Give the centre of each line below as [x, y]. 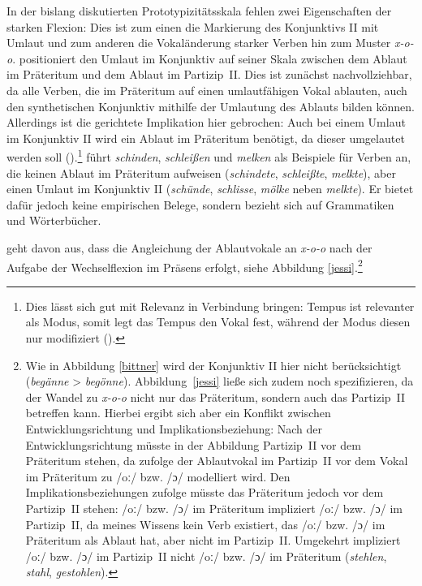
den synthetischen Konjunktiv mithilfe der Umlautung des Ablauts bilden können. [211, 106]
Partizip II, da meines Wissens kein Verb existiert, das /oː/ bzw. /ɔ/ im [205, 524]
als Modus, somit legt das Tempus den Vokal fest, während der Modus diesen [218, 322]
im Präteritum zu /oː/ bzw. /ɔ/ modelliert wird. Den [158, 476]
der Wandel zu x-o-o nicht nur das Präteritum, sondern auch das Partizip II [215, 396]
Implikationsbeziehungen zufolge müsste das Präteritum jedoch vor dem [205, 492]
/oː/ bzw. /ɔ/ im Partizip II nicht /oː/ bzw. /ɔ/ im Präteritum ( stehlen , [206, 556]
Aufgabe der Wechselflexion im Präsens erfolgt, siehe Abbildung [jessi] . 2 [185, 265]
